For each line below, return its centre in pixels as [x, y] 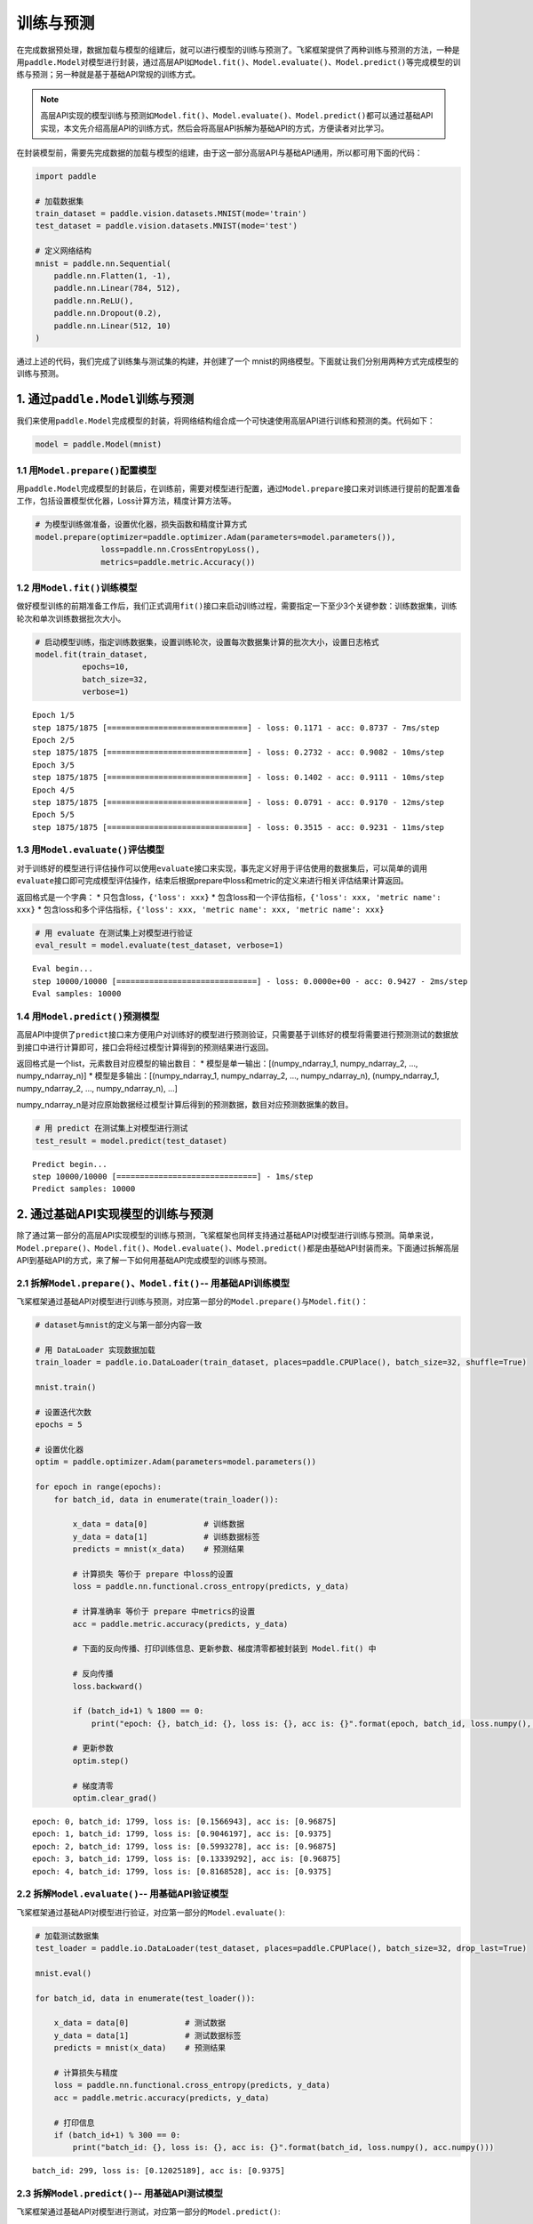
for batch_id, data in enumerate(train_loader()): [166, 1499]
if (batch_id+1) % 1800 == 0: [138, 1711]
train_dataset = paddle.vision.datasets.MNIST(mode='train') [171, 214]
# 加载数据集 [60, 201]
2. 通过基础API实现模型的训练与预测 [115, 1214]
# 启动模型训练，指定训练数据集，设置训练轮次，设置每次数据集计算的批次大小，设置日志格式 [207, 642]
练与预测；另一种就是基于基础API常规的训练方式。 [108, 75]
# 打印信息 [74, 2123]
